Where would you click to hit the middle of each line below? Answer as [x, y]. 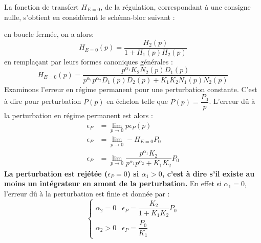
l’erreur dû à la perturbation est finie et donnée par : [87, 194]
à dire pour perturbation [43, 101]
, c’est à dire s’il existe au [208, 173]
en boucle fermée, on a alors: [49, 34]
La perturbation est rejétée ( [56, 173]
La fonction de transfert [41, 7]
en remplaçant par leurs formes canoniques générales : [89, 61]
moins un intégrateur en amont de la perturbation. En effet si [113, 183]
